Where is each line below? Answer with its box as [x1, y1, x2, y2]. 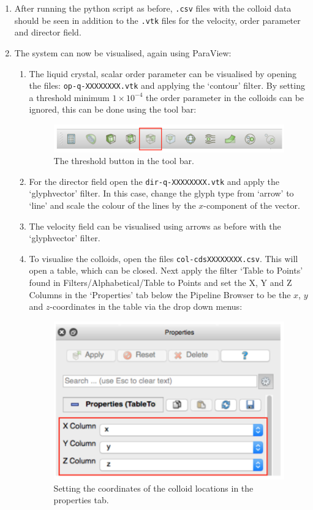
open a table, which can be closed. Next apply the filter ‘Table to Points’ [29, 264, 303, 277]
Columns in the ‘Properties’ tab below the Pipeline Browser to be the [29, 288, 291, 301]
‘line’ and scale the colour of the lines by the [29, 198, 196, 211]
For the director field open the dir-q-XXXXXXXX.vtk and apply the [29, 174, 280, 187]
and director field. [14, 26, 81, 39]
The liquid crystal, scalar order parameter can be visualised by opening [29, 67, 297, 80]
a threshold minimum [29, 91, 110, 103]
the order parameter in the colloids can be [145, 91, 304, 103]
